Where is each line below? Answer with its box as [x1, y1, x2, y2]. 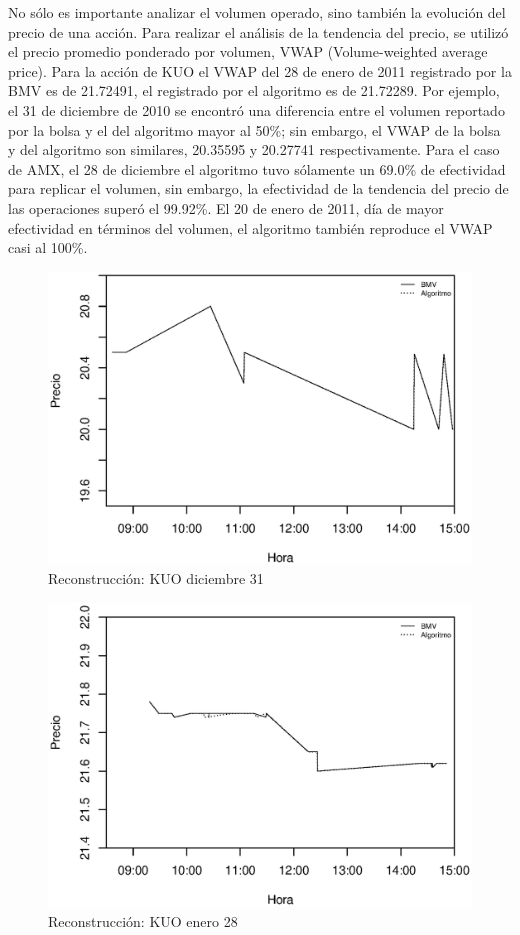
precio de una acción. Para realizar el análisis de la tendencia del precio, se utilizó [8, 21, 509, 42]
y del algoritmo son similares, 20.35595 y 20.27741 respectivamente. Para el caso [8, 139, 500, 160]
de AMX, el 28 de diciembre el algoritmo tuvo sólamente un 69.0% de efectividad [8, 158, 506, 179]
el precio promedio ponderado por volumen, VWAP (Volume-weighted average [8, 41, 488, 62]
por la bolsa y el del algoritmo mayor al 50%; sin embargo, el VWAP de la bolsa [8, 119, 501, 140]
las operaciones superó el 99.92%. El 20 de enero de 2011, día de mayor [8, 197, 444, 218]
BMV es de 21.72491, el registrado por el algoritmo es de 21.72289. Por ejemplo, [8, 80, 500, 101]
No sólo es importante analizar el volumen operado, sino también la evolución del [8, 2, 506, 22]
